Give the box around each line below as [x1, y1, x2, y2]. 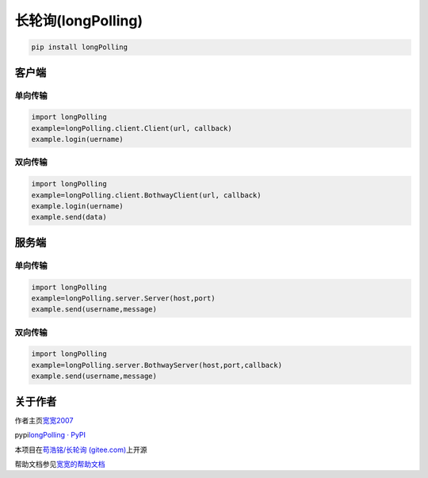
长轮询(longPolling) [14, 12, 143, 29]
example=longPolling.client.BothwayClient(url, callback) [31, 190, 262, 200]
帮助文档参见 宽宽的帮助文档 [14, 459, 105, 468]
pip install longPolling [31, 43, 128, 52]
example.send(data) [31, 212, 107, 222]
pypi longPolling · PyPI [14, 430, 86, 440]
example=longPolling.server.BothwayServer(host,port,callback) [31, 361, 283, 369]
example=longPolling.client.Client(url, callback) [31, 124, 233, 132]
